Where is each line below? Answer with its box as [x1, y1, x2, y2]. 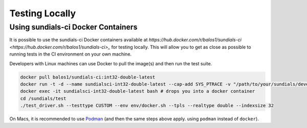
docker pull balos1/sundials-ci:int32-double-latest [20, 74, 156, 80]
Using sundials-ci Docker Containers [9, 22, 138, 32]
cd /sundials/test [20, 95, 67, 101]
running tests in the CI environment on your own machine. [9, 51, 132, 57]
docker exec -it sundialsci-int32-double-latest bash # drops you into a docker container [20, 88, 255, 94]
